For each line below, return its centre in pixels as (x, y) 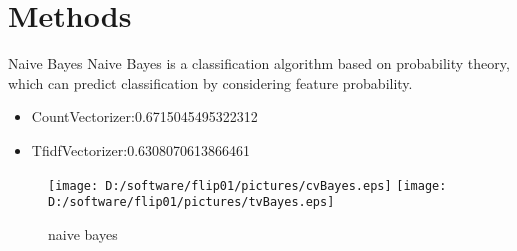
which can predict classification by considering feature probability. (210, 82)
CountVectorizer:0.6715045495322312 (144, 116)
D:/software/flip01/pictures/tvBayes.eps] (191, 202)
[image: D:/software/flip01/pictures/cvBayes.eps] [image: (247, 185)
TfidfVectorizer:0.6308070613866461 (141, 149)
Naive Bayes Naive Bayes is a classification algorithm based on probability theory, (259, 63)
